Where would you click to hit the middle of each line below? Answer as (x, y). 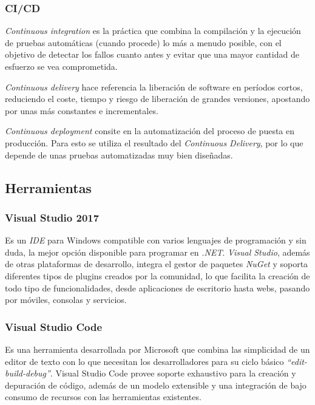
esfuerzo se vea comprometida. (61, 66)
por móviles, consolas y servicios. (66, 300)
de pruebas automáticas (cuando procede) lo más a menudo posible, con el (143, 42)
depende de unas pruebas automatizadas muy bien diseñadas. (119, 155)
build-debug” (28, 373)
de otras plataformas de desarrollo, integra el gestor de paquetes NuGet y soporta (157, 264)
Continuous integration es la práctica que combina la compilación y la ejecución (153, 31)
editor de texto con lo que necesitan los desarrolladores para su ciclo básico (144, 361)
